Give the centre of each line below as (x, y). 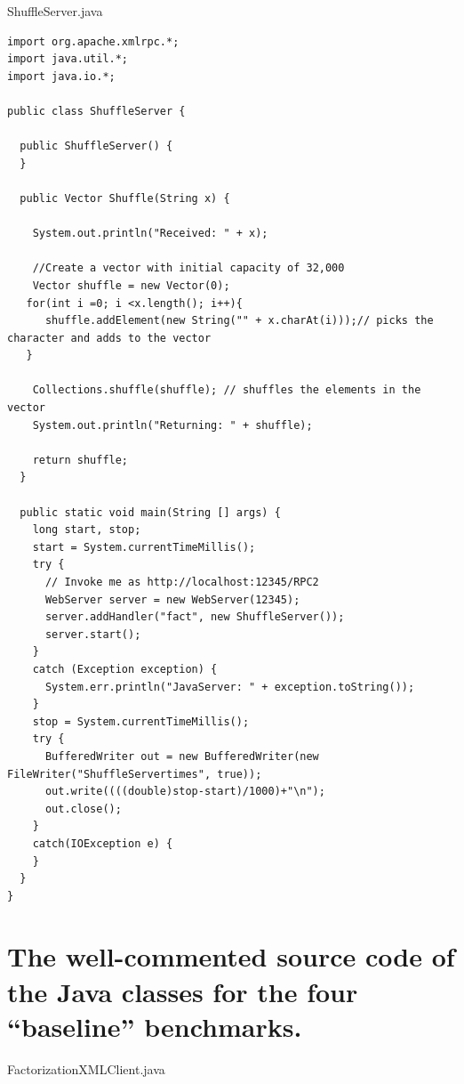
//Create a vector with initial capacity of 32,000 (188, 268)
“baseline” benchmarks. (155, 1026)
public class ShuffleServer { (96, 111)
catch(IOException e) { (103, 843)
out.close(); (83, 809)
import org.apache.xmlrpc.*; (93, 41)
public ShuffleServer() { (96, 146)
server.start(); (93, 634)
